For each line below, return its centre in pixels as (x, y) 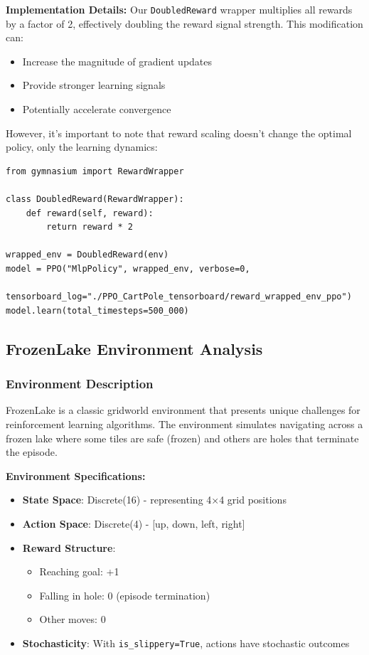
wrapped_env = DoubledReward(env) (87, 255)
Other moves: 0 (73, 619)
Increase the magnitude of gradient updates (117, 61)
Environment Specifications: (76, 475)
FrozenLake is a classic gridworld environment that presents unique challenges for (183, 410)
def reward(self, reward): (90, 213)
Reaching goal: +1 (79, 571)
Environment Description (80, 384)
